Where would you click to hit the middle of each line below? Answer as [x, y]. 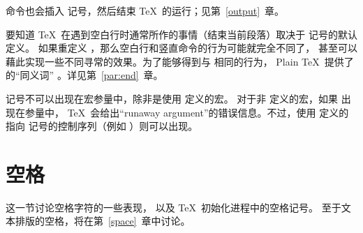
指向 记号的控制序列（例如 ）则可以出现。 [102, 126]
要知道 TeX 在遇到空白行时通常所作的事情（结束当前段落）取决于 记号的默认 [181, 34]
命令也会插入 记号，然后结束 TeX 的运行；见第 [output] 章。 [145, 10]
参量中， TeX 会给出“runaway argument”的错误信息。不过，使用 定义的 [187, 112]
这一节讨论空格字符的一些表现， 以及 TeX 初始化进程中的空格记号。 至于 [173, 207]
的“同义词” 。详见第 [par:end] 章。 [84, 75]
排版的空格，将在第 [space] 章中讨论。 [103, 221]
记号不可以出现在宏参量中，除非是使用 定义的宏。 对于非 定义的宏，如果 [172, 98]
